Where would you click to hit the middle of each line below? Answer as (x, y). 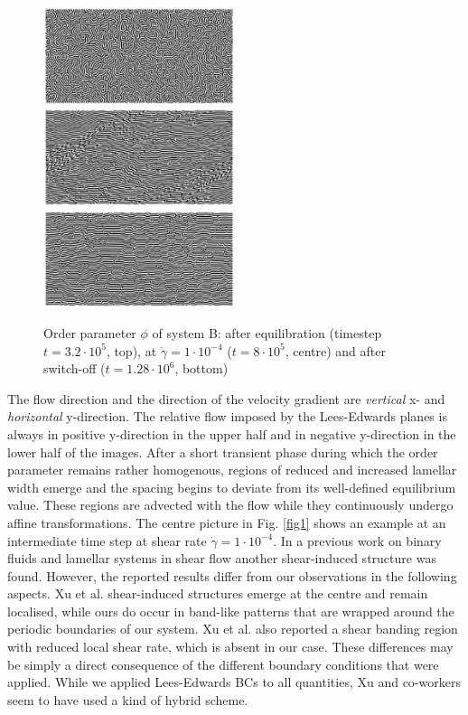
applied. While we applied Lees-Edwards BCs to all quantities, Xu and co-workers (234, 682)
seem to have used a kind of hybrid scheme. (128, 699)
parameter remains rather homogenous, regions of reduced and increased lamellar (232, 470)
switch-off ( (75, 368)
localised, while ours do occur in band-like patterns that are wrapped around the (231, 611)
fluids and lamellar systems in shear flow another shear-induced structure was (222, 558)
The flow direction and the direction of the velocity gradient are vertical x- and (226, 398)
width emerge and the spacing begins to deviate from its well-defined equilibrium (232, 487)
